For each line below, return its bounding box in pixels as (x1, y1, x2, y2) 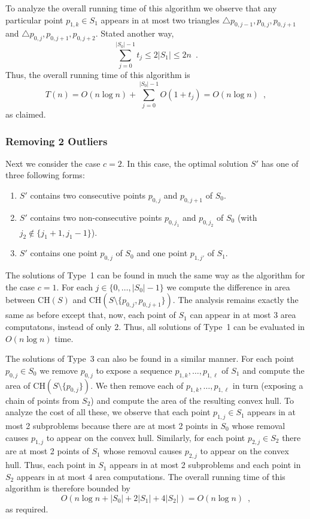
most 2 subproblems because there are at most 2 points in (5, 419, 218, 431)
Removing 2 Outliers (5, 133, 108, 148)
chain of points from (5, 394, 80, 406)
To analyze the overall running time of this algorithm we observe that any (5, 2, 277, 14)
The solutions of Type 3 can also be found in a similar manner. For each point (5, 352, 294, 365)
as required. (5, 502, 48, 515)
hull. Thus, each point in (5, 458, 96, 471)
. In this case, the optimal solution (121, 157, 248, 169)
